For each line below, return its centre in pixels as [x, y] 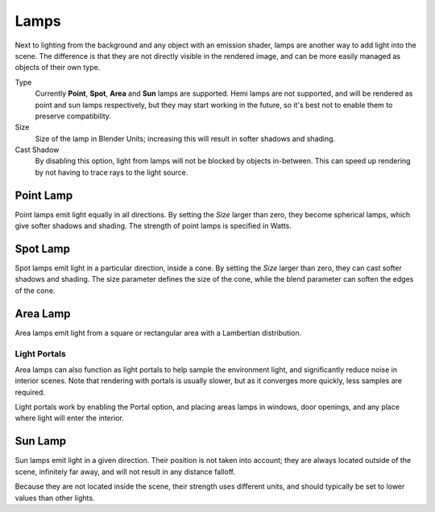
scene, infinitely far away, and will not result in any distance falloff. [125, 472]
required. [30, 392]
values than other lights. [55, 498]
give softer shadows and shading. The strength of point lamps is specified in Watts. [153, 226]
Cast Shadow [37, 150]
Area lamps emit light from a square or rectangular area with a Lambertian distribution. [158, 332]
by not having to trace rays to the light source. [112, 172]
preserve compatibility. [73, 116]
